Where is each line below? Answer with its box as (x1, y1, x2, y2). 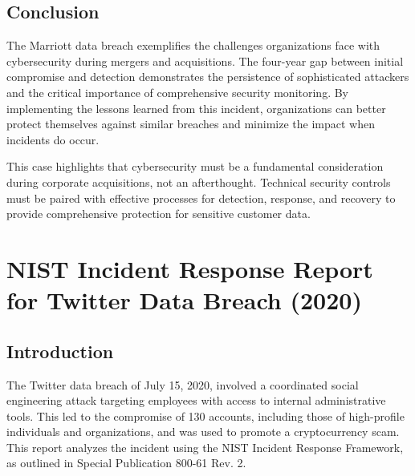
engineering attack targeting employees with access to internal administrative (6, 392, 386, 409)
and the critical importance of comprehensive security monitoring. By (6, 83, 348, 100)
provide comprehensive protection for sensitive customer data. (6, 205, 311, 222)
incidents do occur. (6, 131, 100, 147)
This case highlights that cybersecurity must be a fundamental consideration (6, 158, 384, 175)
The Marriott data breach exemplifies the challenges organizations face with (6, 37, 380, 54)
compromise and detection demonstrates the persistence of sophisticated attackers (6, 68, 409, 85)
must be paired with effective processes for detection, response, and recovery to (6, 189, 396, 206)
